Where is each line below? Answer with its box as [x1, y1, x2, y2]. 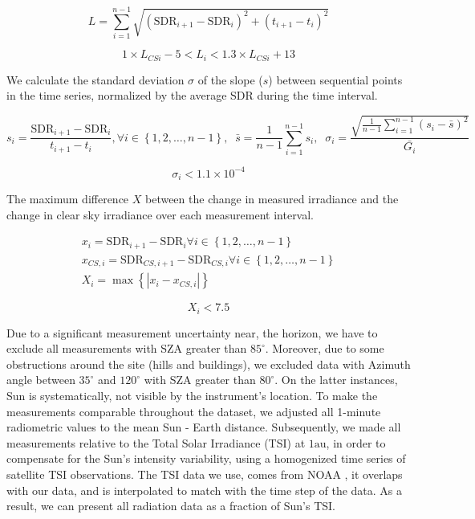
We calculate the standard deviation [6, 71, 185, 88]
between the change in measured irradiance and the [144, 190, 399, 207]
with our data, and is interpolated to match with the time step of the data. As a [6, 481, 403, 498]
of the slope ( [197, 71, 263, 88]
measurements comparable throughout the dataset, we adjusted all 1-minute [6, 403, 381, 419]
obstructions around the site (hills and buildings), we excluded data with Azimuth [6, 355, 411, 372]
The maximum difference [6, 190, 129, 207]
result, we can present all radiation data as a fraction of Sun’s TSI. [6, 497, 335, 514]
